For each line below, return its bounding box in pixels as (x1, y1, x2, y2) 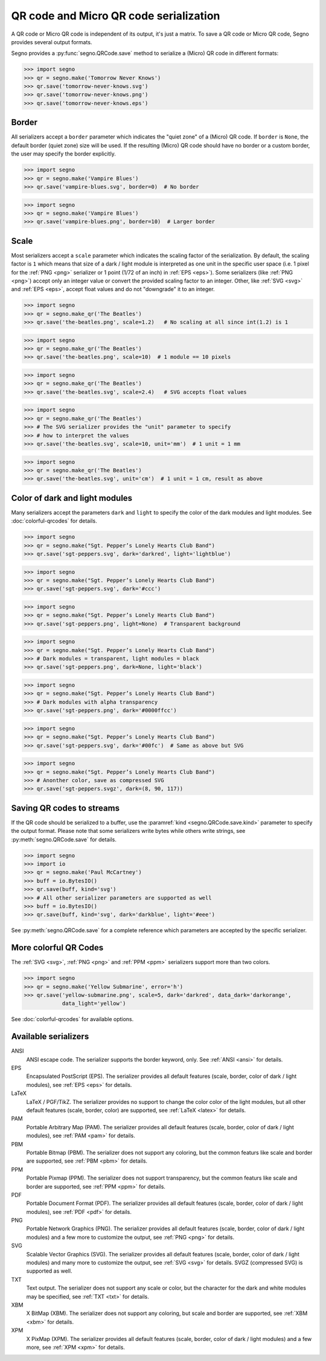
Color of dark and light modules (11, 493, 133, 503)
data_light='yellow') (62, 1000, 126, 1007)
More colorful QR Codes (11, 942, 104, 953)
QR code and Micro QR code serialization (11, 9, 220, 22)
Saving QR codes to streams (11, 803, 120, 813)
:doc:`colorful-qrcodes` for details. (11, 517, 97, 524)
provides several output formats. (11, 38, 92, 45)
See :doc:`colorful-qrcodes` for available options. (11, 1016, 134, 1023)
